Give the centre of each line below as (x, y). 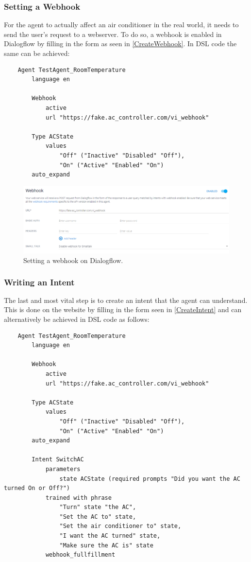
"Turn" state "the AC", (98, 507)
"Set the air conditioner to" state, (120, 526)
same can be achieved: (37, 53)
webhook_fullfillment (80, 555)
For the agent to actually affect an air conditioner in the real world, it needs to (121, 25)
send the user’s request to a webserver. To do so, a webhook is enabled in (113, 34)
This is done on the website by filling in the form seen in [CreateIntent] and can (123, 309)
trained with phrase (78, 498)
